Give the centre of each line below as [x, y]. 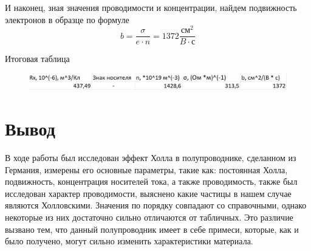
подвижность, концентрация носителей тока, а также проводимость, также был [151, 181]
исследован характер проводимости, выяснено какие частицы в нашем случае [148, 193]
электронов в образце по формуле [67, 19]
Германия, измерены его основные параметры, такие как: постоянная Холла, [146, 169]
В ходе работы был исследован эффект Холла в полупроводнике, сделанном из [151, 157]
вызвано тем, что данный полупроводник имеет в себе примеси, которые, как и [152, 229]
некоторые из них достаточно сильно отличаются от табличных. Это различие [149, 217]
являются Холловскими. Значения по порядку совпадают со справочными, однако [156, 205]
